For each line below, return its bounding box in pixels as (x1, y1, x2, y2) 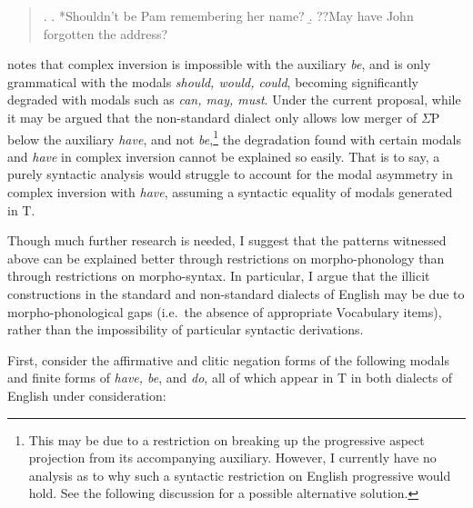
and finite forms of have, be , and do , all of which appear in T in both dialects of (7, 368, 453, 387)
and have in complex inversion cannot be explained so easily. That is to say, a (7, 146, 440, 165)
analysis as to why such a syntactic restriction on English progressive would (28, 465, 451, 484)
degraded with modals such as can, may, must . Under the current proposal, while (7, 90, 461, 109)
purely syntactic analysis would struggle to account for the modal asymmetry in (7, 164, 453, 184)
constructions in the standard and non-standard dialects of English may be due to (7, 284, 465, 303)
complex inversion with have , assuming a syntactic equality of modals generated (7, 183, 453, 201)
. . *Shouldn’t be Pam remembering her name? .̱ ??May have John (43, 6, 414, 25)
